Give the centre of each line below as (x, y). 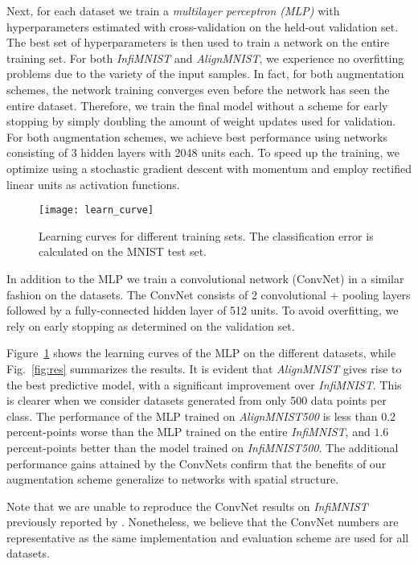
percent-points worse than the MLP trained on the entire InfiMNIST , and (189, 432)
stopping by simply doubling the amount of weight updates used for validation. (201, 121)
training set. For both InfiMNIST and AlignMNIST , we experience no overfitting (205, 58)
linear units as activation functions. (93, 184)
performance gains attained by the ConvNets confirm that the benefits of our (197, 463)
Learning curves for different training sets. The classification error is (206, 235)
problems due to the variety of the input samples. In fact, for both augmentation (205, 74)
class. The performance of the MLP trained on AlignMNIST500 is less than (192, 416)
